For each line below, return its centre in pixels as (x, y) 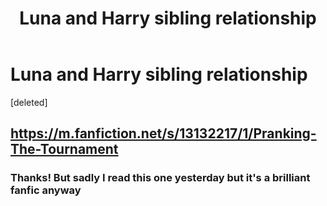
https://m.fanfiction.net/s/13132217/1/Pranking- (163, 133)
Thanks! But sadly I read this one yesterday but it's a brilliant (160, 178)
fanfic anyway (46, 190)
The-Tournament (64, 149)
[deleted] (29, 102)
